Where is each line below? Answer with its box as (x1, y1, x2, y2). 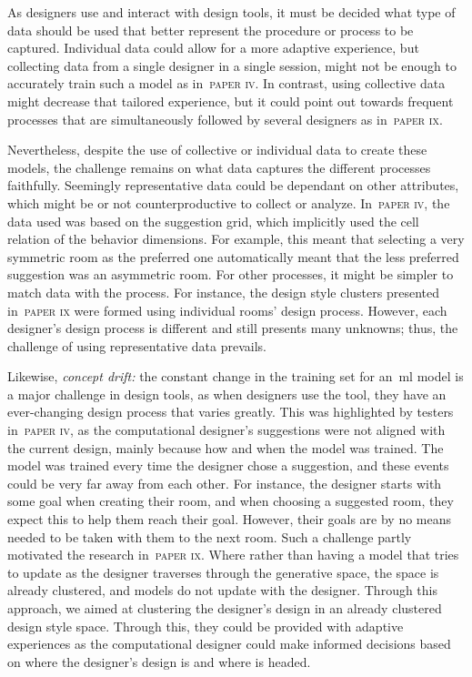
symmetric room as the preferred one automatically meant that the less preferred (7, 247, 459, 266)
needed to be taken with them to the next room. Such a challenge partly (7, 527, 412, 546)
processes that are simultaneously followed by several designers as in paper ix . (7, 109, 443, 128)
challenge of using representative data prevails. (7, 336, 267, 355)
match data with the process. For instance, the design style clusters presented (7, 282, 439, 301)
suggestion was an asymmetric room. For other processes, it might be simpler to (7, 265, 454, 284)
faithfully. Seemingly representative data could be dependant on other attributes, (7, 176, 459, 195)
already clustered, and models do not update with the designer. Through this (7, 581, 438, 600)
